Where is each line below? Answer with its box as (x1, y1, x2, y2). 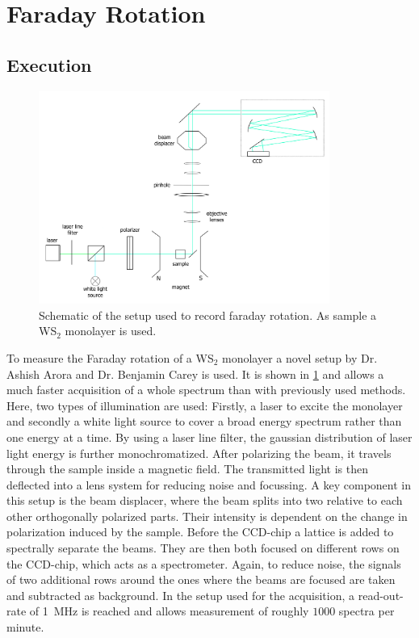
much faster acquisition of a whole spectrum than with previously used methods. (6, 381, 406, 398)
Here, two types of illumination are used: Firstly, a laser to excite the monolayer (6, 397, 403, 413)
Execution (6, 52, 92, 77)
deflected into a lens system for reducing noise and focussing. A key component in (6, 476, 412, 493)
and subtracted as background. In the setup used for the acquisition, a (6, 586, 355, 603)
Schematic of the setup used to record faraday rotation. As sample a (39, 306, 377, 323)
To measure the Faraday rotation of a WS (6, 349, 214, 366)
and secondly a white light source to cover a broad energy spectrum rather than (6, 413, 402, 430)
